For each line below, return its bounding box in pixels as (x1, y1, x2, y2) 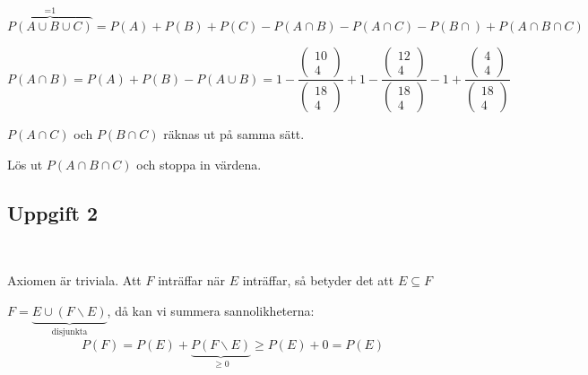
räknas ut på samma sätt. (163, 125, 305, 144)
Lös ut (7, 154, 43, 173)
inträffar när (158, 271, 225, 290)
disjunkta (51, 327, 88, 336)
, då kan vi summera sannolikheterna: (107, 301, 315, 319)
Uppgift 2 (7, 198, 99, 226)
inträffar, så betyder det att (242, 271, 394, 290)
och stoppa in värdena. (136, 154, 262, 173)
